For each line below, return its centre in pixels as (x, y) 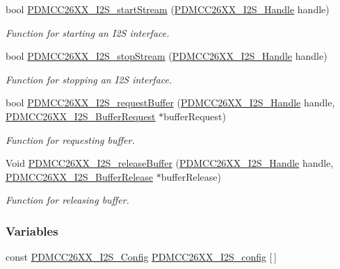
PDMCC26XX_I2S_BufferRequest (81, 116)
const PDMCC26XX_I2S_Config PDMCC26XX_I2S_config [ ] (141, 257)
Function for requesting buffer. (70, 139)
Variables (32, 230)
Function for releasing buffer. (67, 200)
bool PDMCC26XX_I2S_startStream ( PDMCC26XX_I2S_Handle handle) (168, 9)
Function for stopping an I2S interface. (89, 79)
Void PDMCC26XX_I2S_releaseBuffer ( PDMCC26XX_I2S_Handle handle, (170, 163)
